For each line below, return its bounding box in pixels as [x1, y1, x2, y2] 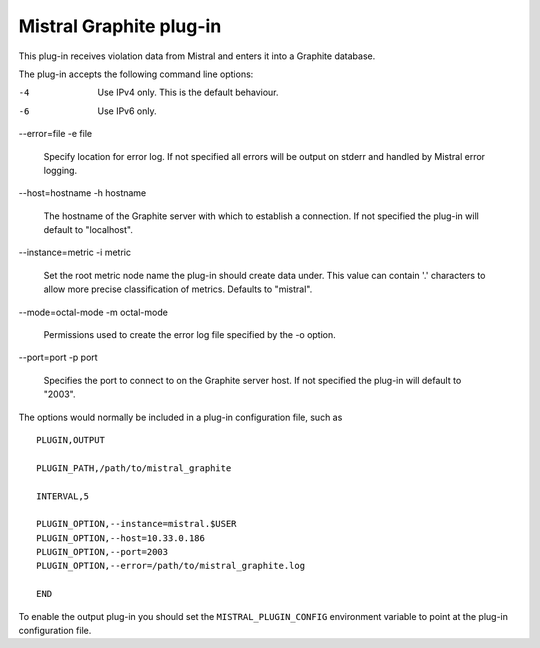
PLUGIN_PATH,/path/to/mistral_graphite [36, 462, 232, 474]
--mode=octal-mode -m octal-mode [18, 306, 169, 318]
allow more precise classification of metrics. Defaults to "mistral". [43, 283, 313, 295]
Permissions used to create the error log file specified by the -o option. [43, 329, 337, 341]
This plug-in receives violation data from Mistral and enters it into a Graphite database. [18, 50, 376, 62]
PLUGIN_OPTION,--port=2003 [36, 546, 169, 558]
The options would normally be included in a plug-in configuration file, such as [18, 411, 343, 423]
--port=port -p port [18, 351, 99, 364]
